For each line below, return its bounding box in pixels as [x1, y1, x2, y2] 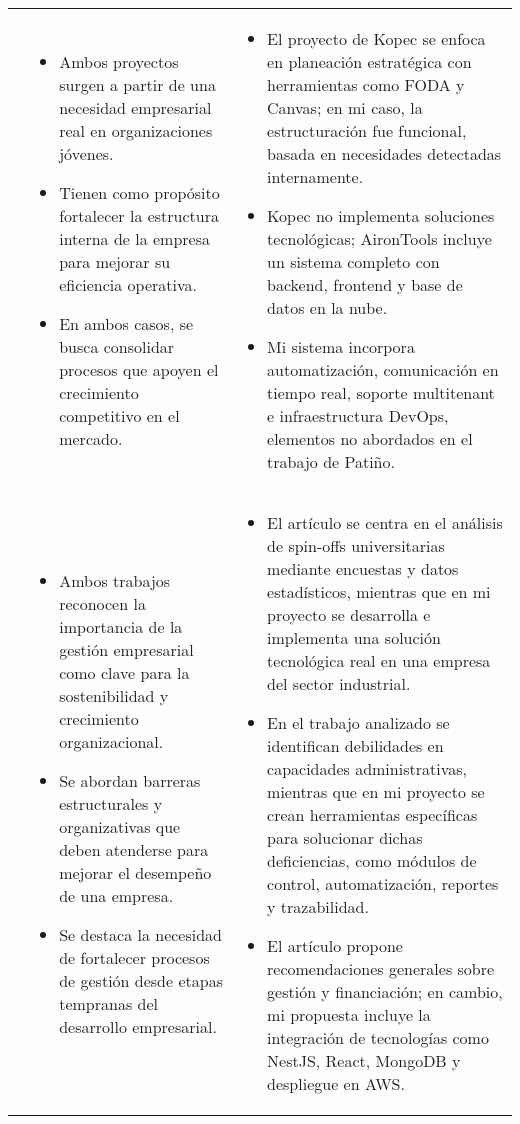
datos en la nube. [267, 296, 388, 319]
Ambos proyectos [59, 50, 179, 73]
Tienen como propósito [59, 181, 220, 204]
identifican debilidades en [267, 734, 444, 757]
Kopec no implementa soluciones [267, 204, 495, 227]
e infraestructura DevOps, [267, 404, 449, 427]
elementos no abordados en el [267, 427, 473, 450]
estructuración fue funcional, [267, 119, 467, 142]
